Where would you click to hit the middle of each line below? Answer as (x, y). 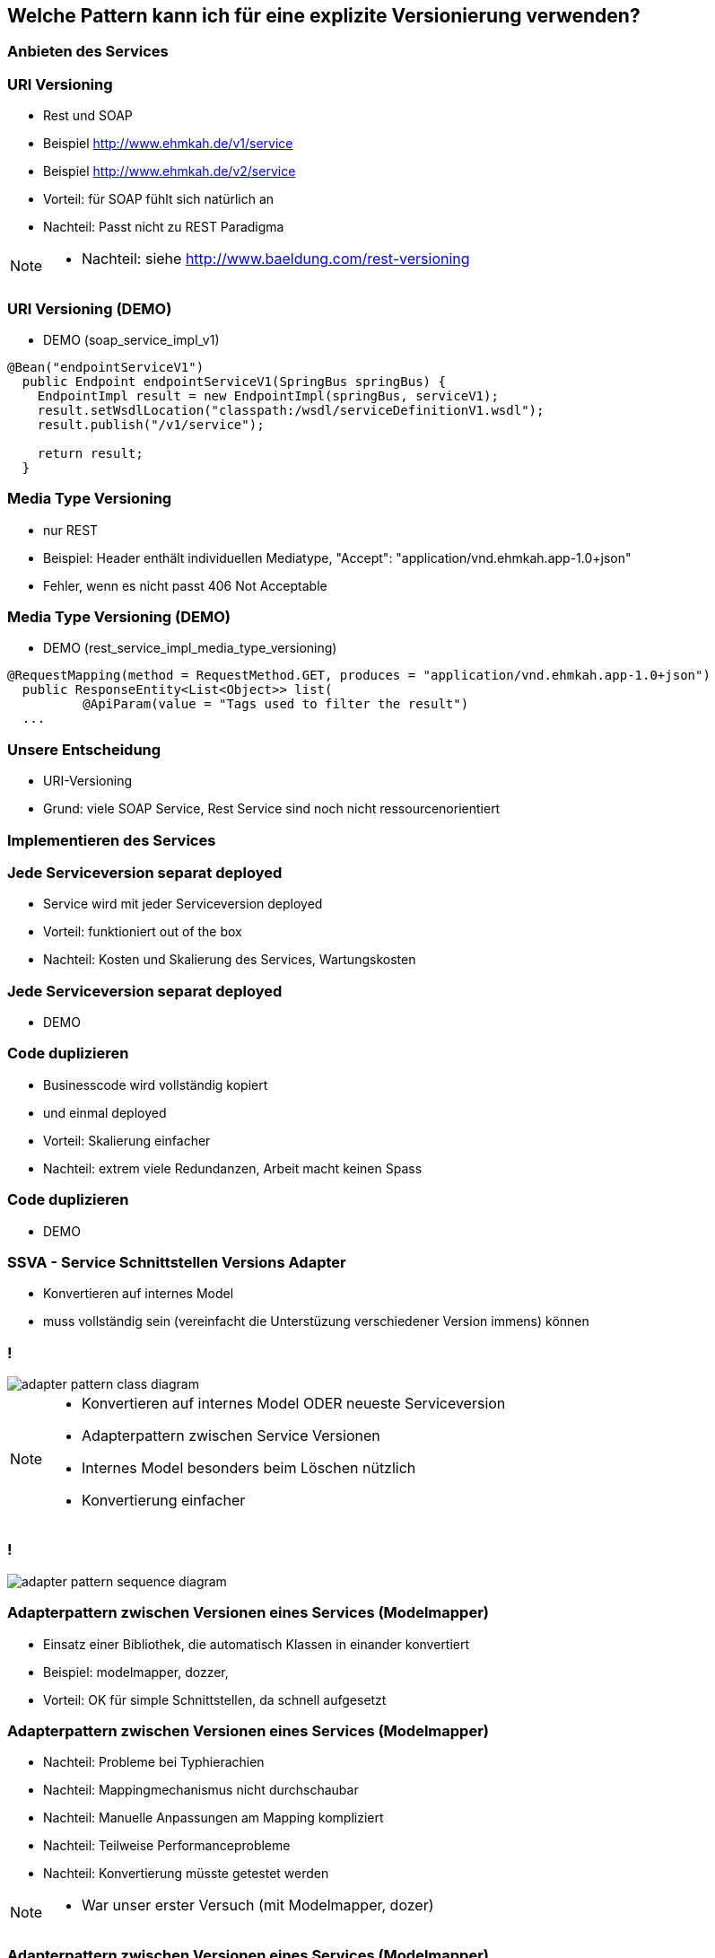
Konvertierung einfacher (164, 1501)
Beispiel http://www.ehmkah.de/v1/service (168, 144)
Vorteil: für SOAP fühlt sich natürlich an (159, 199)
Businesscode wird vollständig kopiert (156, 1084)
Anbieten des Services (88, 52)
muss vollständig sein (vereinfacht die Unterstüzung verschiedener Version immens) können (316, 1321)
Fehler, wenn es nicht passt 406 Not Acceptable (185, 585)
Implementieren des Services (112, 840)
